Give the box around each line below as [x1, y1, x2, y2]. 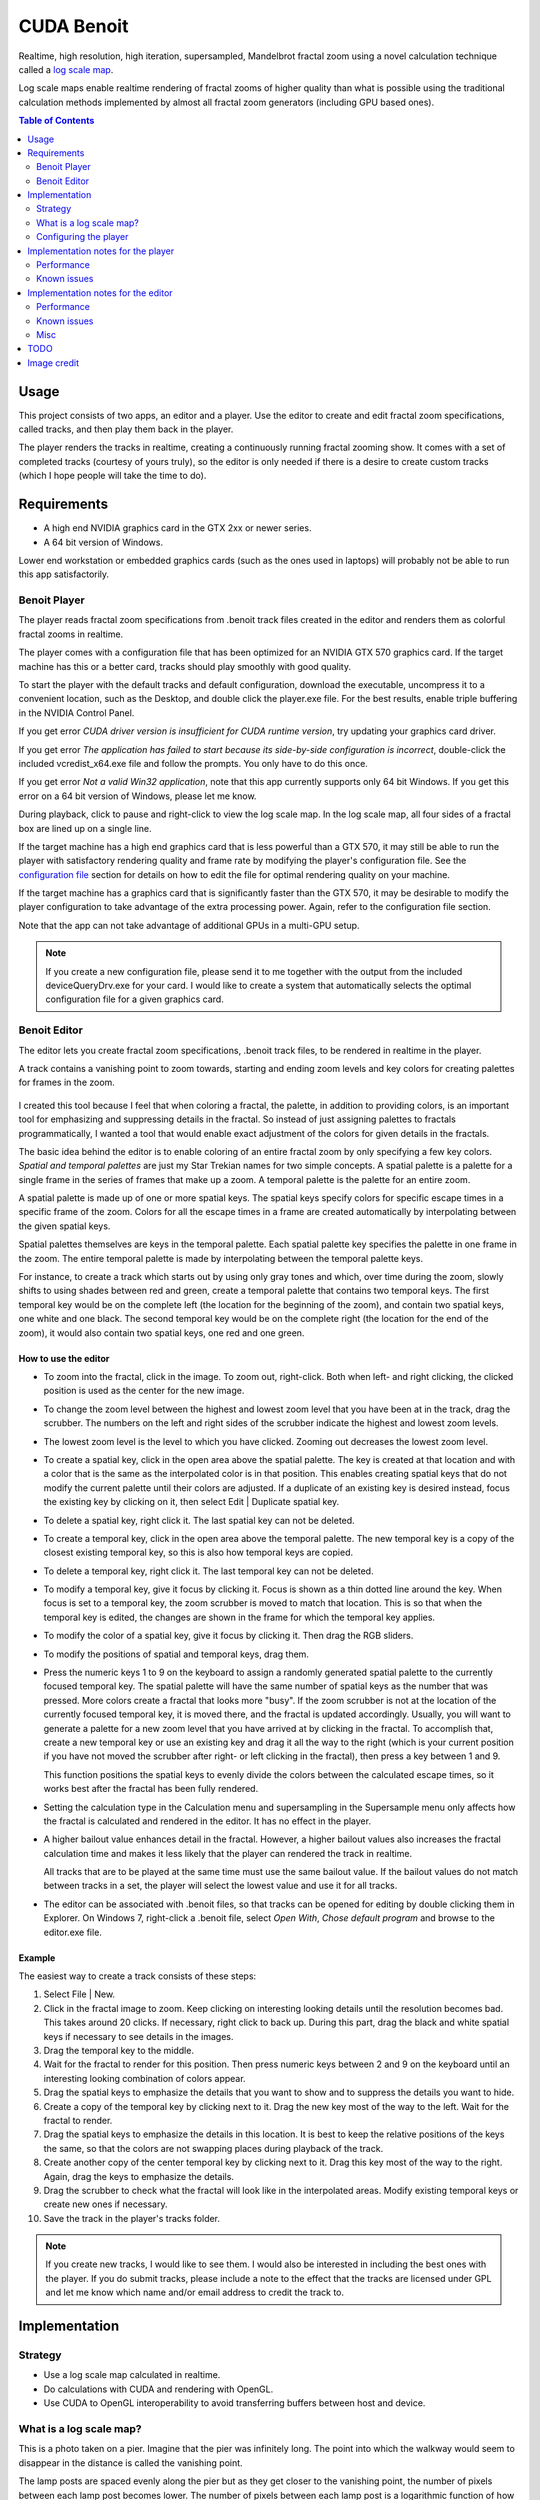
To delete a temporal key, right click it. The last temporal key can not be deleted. [43, 1565, 374, 1577]
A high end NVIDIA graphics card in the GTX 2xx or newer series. [43, 522, 312, 534]
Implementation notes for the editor [27, 286, 174, 299]
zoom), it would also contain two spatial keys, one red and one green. [18, 1326, 305, 1339]
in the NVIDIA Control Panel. [18, 706, 135, 719]
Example [18, 1951, 56, 1964]
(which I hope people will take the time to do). [18, 470, 207, 482]
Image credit [27, 356, 80, 369]
